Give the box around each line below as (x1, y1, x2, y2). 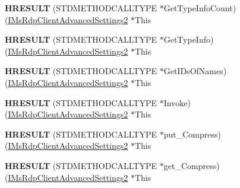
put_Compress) (163, 128, 221, 140)
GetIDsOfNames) (163, 65, 227, 77)
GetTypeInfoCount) (163, 2, 236, 14)
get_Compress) (163, 159, 220, 171)
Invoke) (163, 96, 191, 109)
